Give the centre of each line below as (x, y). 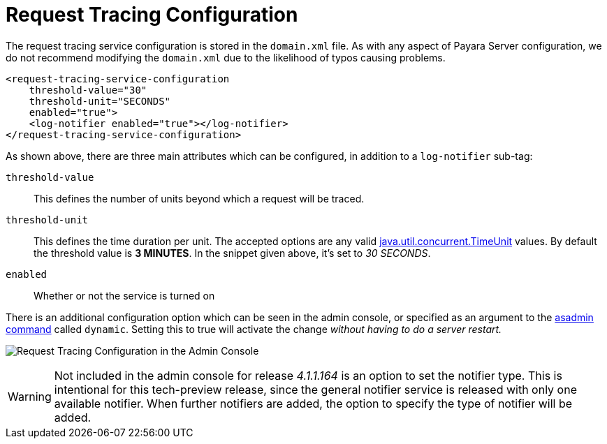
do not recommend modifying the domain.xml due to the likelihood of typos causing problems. (226, 57)
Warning (30, 396)
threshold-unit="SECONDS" (100, 101)
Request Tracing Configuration (152, 15)
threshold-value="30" (88, 90)
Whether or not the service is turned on (124, 295)
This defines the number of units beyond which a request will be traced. (199, 198)
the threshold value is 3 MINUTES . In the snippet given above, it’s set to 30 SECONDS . (232, 253)
